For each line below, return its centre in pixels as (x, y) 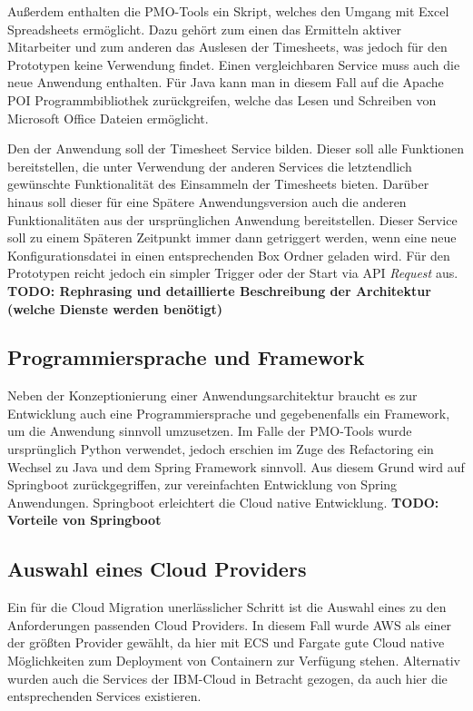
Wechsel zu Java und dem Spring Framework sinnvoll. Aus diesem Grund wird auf (236, 466)
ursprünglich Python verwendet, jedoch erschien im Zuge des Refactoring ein (221, 449)
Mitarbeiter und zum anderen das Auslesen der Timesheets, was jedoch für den (227, 47)
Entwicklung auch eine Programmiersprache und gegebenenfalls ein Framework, (229, 413)
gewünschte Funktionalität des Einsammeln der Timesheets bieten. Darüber (218, 184)
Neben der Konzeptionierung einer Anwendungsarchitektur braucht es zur (212, 395)
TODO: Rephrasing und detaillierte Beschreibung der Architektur (219, 290)
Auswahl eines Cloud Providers (157, 569)
